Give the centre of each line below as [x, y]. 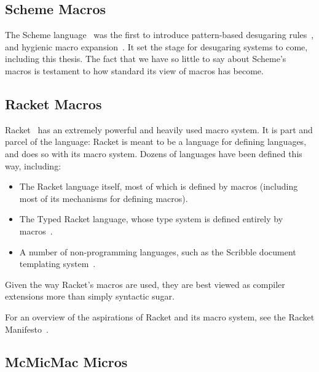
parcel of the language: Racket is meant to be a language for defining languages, [156, 141]
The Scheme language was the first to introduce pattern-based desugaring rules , [159, 35]
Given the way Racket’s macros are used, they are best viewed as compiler [145, 284]
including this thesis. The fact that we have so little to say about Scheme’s [146, 59]
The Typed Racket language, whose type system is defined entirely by [151, 219]
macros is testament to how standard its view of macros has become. [134, 70]
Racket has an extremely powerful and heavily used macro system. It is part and [159, 129]
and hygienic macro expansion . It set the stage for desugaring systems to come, [156, 46]
